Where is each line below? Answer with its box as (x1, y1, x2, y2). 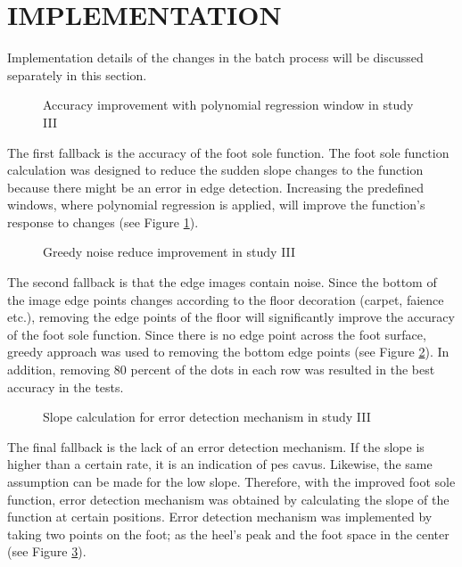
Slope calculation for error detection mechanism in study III (43, 407, 371, 426)
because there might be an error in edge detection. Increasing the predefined (7, 177, 425, 196)
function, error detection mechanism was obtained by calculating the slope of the (7, 489, 450, 508)
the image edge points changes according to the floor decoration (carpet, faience (7, 290, 444, 308)
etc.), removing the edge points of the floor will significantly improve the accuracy (7, 308, 455, 326)
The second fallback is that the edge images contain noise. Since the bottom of (7, 273, 437, 292)
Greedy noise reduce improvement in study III (43, 242, 296, 261)
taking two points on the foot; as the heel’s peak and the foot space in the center (7, 524, 450, 543)
